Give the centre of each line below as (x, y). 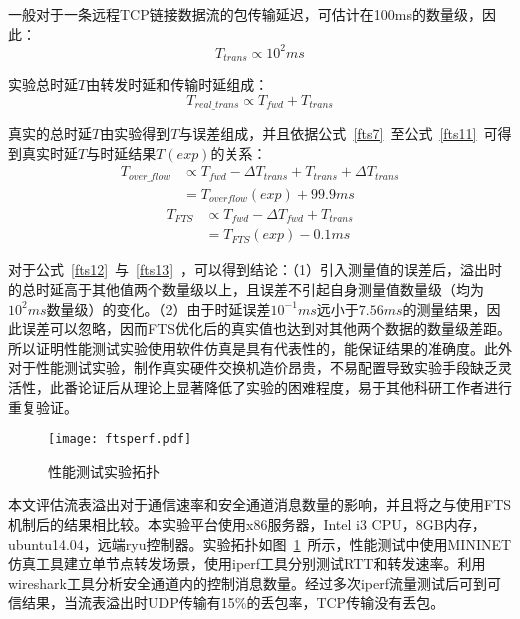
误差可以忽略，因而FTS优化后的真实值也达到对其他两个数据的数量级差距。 (266, 328)
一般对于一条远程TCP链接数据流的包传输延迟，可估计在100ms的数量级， (245, 14)
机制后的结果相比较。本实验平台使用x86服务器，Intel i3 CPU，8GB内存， (247, 524)
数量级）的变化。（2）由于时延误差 (158, 308)
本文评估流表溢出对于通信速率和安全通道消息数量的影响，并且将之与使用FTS (260, 504)
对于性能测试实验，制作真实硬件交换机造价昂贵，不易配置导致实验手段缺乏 (253, 367)
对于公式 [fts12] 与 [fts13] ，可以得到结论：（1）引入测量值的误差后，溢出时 (255, 269)
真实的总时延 (50, 133)
